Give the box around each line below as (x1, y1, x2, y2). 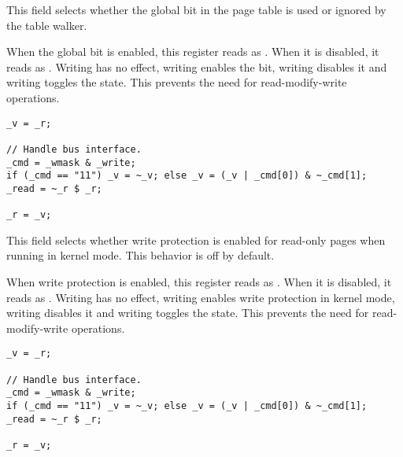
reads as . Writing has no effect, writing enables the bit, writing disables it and (6, 58, 387, 75)
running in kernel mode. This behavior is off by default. (6, 247, 275, 264)
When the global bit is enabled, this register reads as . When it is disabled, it (6, 43, 379, 60)
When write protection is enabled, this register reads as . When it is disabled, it (6, 274, 392, 289)
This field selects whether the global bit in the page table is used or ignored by (6, 2, 386, 17)
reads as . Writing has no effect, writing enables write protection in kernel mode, (6, 289, 395, 305)
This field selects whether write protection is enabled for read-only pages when (6, 231, 386, 248)
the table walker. (6, 17, 87, 33)
